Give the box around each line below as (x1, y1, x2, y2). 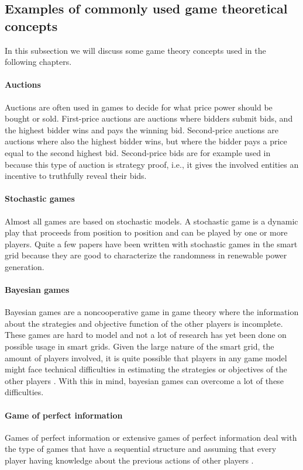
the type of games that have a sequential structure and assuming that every (5, 443, 277, 455)
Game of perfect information (5, 409, 123, 421)
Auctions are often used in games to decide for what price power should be (5, 101, 273, 113)
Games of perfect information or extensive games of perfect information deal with (5, 431, 297, 443)
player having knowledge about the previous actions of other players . (5, 454, 254, 466)
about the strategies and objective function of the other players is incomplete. (5, 317, 283, 329)
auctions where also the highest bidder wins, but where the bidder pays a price (5, 135, 287, 147)
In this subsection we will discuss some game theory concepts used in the (5, 44, 266, 56)
